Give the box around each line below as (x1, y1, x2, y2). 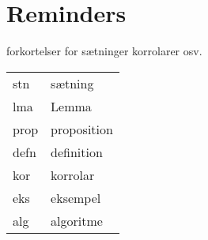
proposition (51, 119, 113, 138)
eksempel (51, 188, 101, 207)
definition (51, 142, 103, 161)
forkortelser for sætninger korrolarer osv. (6, 43, 202, 59)
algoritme (51, 211, 103, 230)
